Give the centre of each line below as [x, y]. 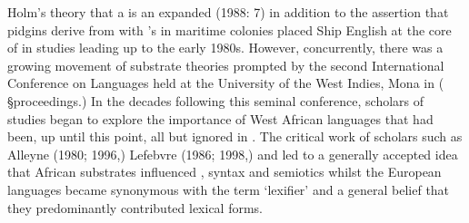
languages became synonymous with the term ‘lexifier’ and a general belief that [229, 189]
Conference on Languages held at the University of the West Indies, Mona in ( [226, 83]
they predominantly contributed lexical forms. [135, 207]
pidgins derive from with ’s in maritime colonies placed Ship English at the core [230, 29]
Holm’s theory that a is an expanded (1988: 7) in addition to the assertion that [228, 12]
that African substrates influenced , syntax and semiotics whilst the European [225, 172]
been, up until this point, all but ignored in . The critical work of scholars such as [235, 136]
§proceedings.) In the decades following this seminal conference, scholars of [216, 100]
